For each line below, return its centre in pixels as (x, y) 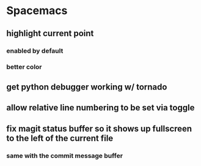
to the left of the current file (60, 138)
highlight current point (50, 33)
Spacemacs (37, 11)
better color (24, 67)
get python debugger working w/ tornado (87, 87)
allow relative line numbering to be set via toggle (100, 108)
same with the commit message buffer (65, 156)
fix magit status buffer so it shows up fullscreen (99, 128)
